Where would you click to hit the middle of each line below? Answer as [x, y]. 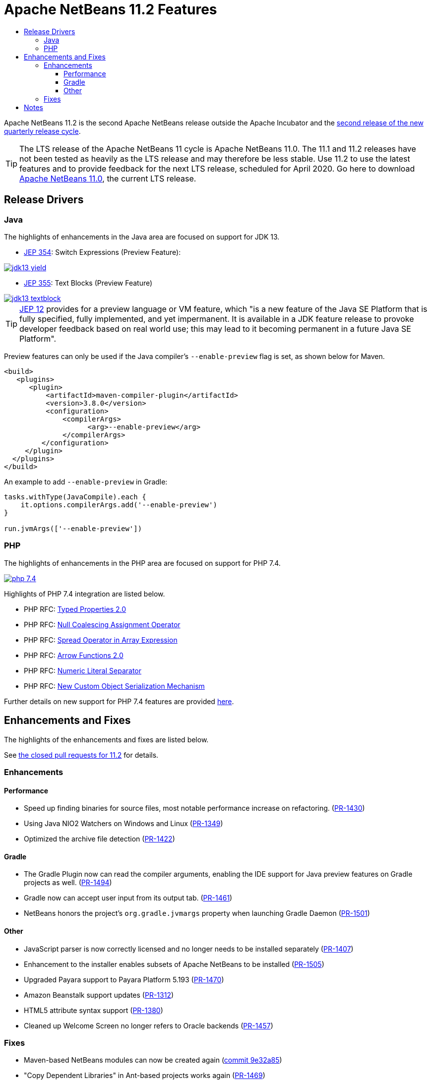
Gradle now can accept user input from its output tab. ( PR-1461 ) [128, 898]
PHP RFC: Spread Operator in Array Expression [101, 640]
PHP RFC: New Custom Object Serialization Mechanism [114, 686]
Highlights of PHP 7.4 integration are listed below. [85, 594]
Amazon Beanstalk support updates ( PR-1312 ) [99, 995]
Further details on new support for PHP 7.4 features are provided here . [119, 701]
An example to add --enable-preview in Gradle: [86, 481]
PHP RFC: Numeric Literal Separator [83, 670]
